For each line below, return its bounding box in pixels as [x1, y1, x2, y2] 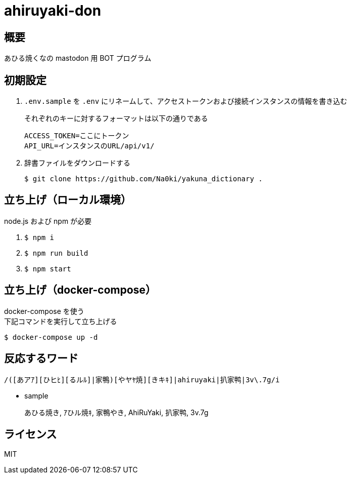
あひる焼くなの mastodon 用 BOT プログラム [4, 54, 152, 63]
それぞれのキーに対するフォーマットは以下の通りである [24, 114, 208, 123]
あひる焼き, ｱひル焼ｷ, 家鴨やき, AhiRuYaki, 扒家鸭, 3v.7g [24, 408, 209, 417]
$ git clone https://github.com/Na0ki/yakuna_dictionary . [24, 175, 263, 183]
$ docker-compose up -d [4, 333, 98, 341]
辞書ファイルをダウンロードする [24, 158, 130, 168]
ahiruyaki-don [4, 2, 102, 19]
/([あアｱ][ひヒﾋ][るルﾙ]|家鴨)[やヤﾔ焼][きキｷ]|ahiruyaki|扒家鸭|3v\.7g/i [4, 375, 280, 384]
